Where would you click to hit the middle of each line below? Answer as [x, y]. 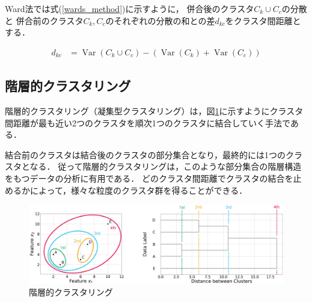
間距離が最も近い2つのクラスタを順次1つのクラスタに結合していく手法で [148, 122]
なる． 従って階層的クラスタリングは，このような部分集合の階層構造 [166, 166]
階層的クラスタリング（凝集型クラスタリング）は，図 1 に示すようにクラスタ [154, 111]
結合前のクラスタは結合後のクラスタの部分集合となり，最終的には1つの [145, 154]
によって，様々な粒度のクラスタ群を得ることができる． [139, 190]
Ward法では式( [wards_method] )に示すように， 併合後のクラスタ [130, 8]
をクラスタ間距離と [263, 20]
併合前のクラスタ [50, 20]
